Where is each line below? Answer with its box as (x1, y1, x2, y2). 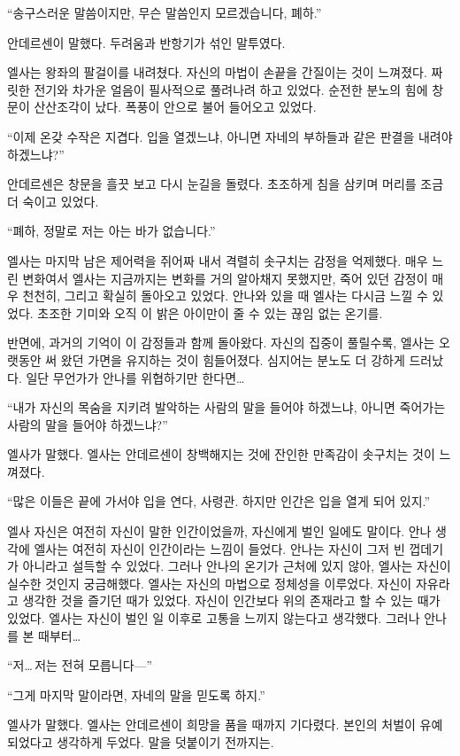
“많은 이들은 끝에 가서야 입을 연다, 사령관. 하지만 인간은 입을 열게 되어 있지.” (7, 492, 431, 510)
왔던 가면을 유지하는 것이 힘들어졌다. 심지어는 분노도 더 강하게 (60, 350, 405, 369)
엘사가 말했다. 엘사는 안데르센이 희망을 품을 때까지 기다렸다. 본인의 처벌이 (7, 715, 416, 734)
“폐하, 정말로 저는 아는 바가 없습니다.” (7, 222, 216, 240)
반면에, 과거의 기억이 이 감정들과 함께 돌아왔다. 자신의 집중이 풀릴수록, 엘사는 (7, 333, 435, 352)
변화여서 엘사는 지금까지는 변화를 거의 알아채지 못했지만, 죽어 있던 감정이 (22, 269, 428, 287)
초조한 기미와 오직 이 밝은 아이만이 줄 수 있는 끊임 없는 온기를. (37, 303, 383, 322)
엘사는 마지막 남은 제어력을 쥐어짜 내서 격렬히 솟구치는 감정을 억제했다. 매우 (7, 251, 428, 269)
